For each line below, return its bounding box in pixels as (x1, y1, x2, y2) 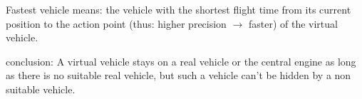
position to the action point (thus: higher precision (6, 16, 227, 31)
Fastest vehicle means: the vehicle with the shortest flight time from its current (6, 2, 351, 16)
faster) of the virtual (248, 16, 338, 31)
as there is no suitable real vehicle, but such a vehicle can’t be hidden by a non (6, 68, 351, 83)
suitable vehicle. (6, 81, 76, 96)
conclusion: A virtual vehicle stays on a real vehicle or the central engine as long (6, 53, 356, 68)
